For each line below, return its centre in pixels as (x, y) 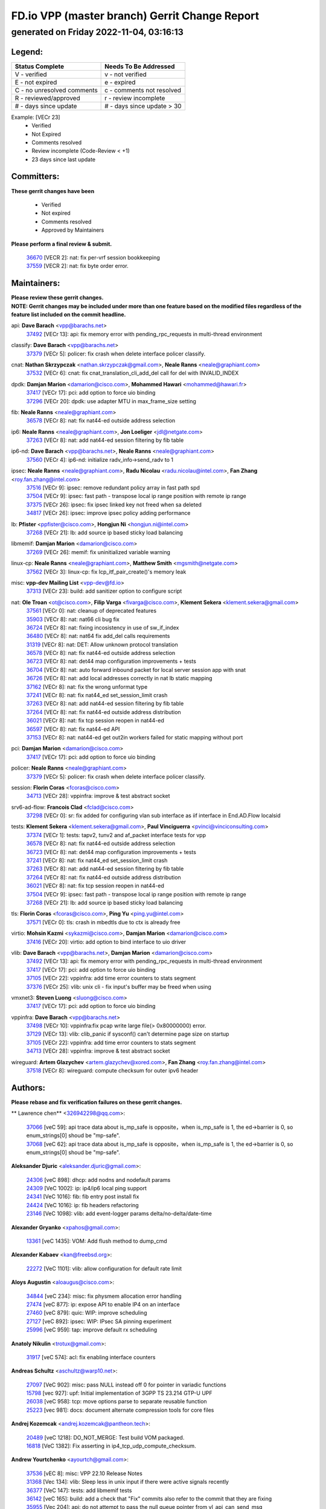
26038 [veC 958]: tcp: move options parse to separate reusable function (117, 1402)
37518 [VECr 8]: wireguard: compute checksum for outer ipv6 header (112, 1071)
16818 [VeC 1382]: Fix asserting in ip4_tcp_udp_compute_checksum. (111, 1446)
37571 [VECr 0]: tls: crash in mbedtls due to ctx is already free (103, 922)
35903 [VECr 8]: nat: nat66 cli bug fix (73, 619)
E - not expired (36, 82)
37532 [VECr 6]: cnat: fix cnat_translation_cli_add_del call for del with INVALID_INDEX (133, 373)
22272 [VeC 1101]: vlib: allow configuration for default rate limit (104, 1268)
